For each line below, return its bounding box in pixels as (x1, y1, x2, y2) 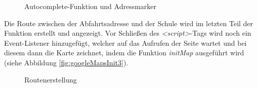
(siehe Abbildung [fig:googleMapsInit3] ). (4, 57, 128, 67)
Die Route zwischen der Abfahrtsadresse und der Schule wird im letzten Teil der (4, 18, 253, 28)
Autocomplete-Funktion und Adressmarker (24, 1, 157, 11)
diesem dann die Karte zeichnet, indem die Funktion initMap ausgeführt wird (4, 47, 244, 58)
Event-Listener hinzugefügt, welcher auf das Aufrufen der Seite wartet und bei (4, 37, 247, 48)
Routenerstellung (24, 74, 77, 84)
